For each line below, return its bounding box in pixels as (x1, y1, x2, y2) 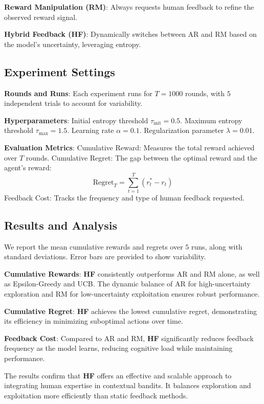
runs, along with (191, 241, 243, 252)
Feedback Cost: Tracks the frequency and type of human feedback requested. (4, 192, 245, 203)
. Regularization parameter (139, 125, 224, 136)
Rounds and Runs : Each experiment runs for (4, 87, 152, 98)
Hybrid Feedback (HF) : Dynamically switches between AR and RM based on (4, 29, 257, 39)
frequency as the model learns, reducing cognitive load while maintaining (4, 343, 233, 353)
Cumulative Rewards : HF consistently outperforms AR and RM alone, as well (4, 268, 260, 279)
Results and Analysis (4, 217, 118, 233)
